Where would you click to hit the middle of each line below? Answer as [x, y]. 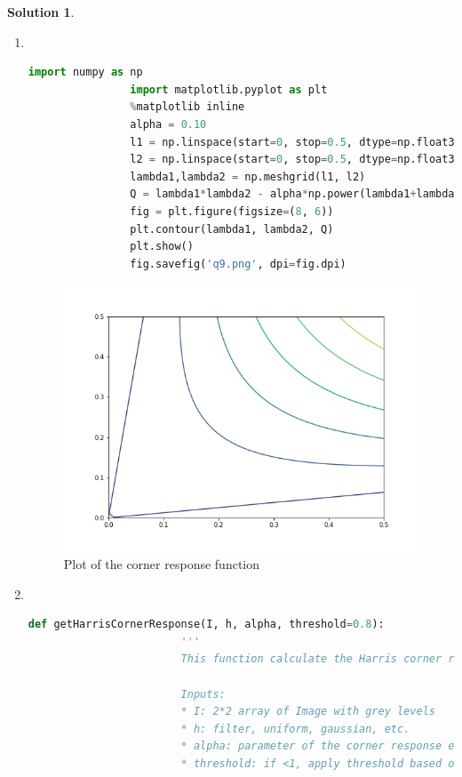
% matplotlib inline [187, 107]
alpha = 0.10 [168, 124]
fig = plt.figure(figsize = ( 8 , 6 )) [232, 211]
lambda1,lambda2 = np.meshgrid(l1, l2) [248, 176]
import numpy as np [85, 72]
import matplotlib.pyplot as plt [229, 89]
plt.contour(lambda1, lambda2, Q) [232, 229]
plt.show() [162, 247]
